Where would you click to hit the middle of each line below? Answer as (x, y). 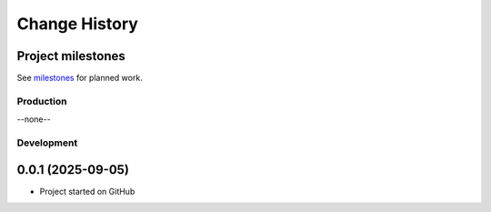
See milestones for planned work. (80, 78)
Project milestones (71, 56)
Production (42, 101)
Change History (77, 24)
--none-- (34, 119)
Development (47, 143)
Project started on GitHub (87, 191)
